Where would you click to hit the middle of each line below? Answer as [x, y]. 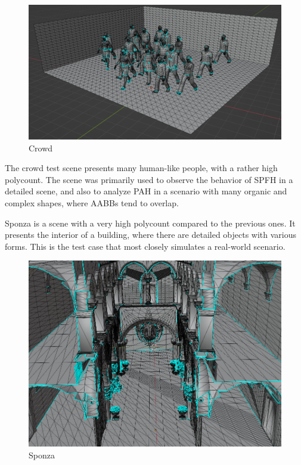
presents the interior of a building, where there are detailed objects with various [151, 235]
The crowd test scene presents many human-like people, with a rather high [141, 168]
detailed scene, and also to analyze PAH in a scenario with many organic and [146, 191]
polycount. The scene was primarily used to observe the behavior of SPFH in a [149, 179]
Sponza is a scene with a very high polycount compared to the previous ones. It [150, 223]
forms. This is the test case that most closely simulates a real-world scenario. [145, 246]
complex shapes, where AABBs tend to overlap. [92, 203]
